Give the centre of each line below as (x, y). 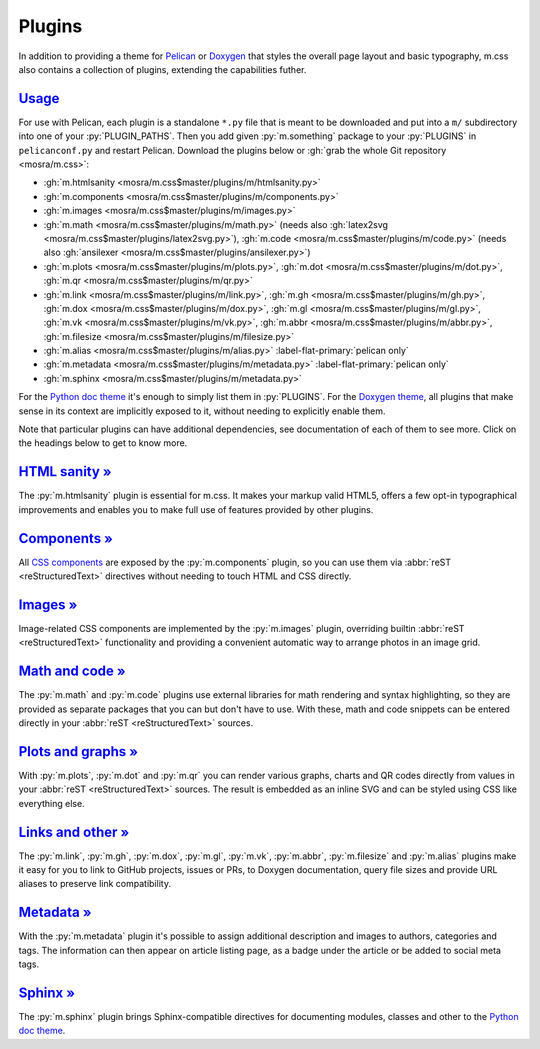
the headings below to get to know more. (103, 443)
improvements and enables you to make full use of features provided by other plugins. (196, 509)
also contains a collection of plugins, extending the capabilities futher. (162, 69)
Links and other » (74, 831)
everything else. (51, 803)
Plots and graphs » (78, 751)
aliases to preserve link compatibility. (95, 884)
